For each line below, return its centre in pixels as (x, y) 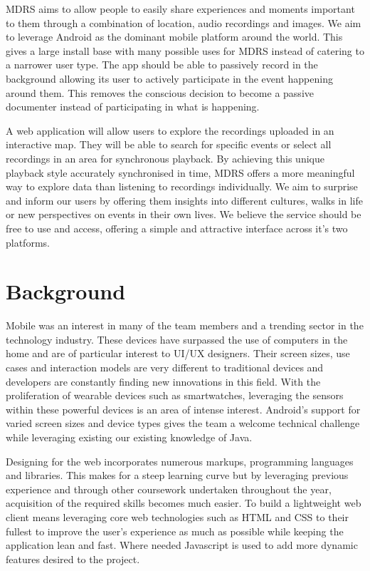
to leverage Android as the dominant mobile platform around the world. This (174, 37)
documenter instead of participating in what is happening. (133, 107)
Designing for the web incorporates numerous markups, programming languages (180, 461)
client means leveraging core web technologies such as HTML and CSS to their (178, 516)
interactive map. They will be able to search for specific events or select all (169, 144)
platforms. (28, 242)
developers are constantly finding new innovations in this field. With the (163, 381)
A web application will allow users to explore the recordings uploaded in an (170, 130)
